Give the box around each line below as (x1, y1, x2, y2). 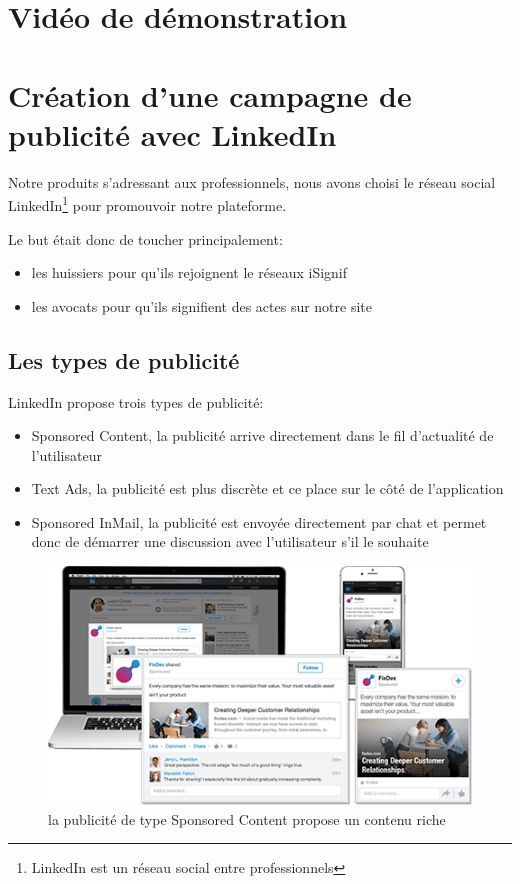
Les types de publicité (8, 344, 240, 375)
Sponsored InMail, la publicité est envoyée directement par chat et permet (31, 511, 487, 532)
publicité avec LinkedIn (8, 113, 337, 154)
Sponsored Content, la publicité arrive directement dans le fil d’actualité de (31, 425, 494, 446)
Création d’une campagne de (8, 74, 412, 115)
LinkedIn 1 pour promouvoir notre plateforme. (8, 192, 287, 215)
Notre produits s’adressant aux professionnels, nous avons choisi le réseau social (8, 171, 496, 192)
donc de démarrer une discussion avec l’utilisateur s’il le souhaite (31, 531, 429, 552)
